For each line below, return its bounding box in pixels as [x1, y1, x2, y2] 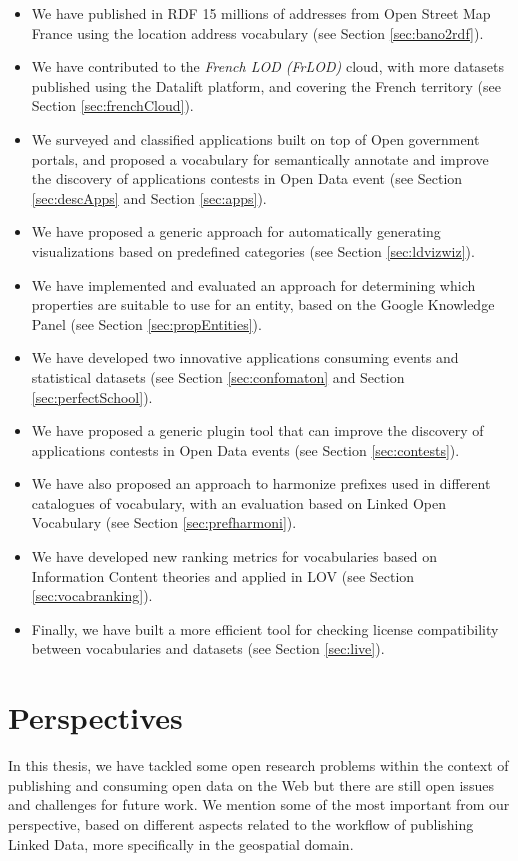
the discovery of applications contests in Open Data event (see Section [31, 168, 463, 189]
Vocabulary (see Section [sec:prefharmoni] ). [31, 512, 297, 533]
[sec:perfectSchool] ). [31, 386, 153, 407]
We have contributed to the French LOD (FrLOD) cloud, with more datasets [31, 56, 505, 77]
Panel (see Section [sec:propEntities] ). [31, 313, 262, 334]
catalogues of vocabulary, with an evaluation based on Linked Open [31, 492, 446, 513]
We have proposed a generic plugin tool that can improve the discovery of [31, 420, 484, 441]
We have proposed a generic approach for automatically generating [31, 221, 441, 242]
